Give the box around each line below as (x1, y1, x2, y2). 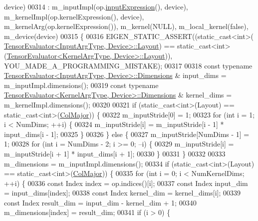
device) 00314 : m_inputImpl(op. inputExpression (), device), (4, 1, 188, 11)
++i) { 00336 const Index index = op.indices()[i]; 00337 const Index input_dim (4, 177, 248, 188)
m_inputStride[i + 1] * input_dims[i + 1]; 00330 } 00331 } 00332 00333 (4, 148, 226, 158)
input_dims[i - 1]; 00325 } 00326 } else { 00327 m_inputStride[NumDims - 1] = (4, 128, 250, 139)
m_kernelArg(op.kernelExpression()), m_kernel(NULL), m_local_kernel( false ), (4, 21, 249, 31)
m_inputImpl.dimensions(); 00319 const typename (4, 79, 159, 90)
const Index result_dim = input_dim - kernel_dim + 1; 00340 (4, 197, 197, 207)
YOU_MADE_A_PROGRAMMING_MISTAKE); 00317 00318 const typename (4, 60, 253, 70)
